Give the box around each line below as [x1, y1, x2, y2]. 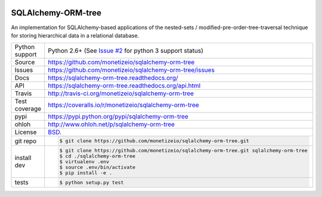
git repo [14, 137, 37, 145]
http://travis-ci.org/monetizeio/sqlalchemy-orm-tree [48, 89, 194, 98]
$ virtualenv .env [59, 158, 110, 165]
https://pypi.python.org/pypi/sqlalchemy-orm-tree [48, 112, 189, 121]
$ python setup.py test [59, 179, 124, 186]
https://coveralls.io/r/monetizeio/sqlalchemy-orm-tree [48, 101, 199, 110]
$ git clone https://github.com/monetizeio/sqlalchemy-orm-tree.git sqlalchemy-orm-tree [59, 147, 308, 154]
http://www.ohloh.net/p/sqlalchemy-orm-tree [48, 120, 175, 129]
